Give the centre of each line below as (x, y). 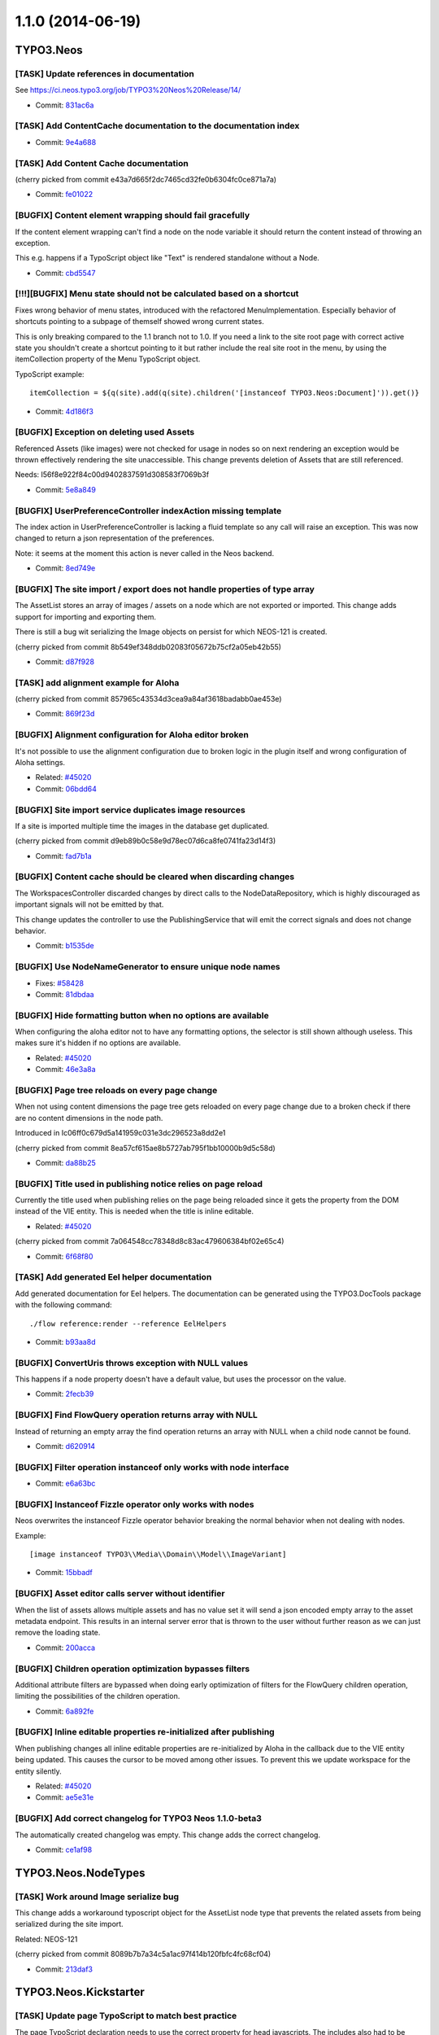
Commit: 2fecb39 (65, 1394)
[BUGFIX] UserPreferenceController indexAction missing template (148, 510)
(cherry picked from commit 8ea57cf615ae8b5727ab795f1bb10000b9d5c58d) (145, 1148)
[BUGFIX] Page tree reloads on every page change (116, 1090)
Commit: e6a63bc (65, 1484)
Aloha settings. (40, 762)
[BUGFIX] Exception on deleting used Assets (105, 432)
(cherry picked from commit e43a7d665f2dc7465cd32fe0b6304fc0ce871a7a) (146, 179)
